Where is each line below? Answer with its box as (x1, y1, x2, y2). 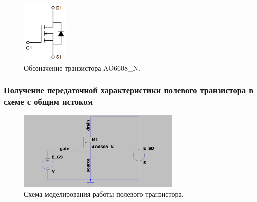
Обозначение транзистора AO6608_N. (24, 62, 140, 73)
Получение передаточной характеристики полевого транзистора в (4, 84, 254, 96)
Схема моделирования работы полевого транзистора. (24, 189, 184, 199)
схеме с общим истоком (4, 95, 93, 107)
